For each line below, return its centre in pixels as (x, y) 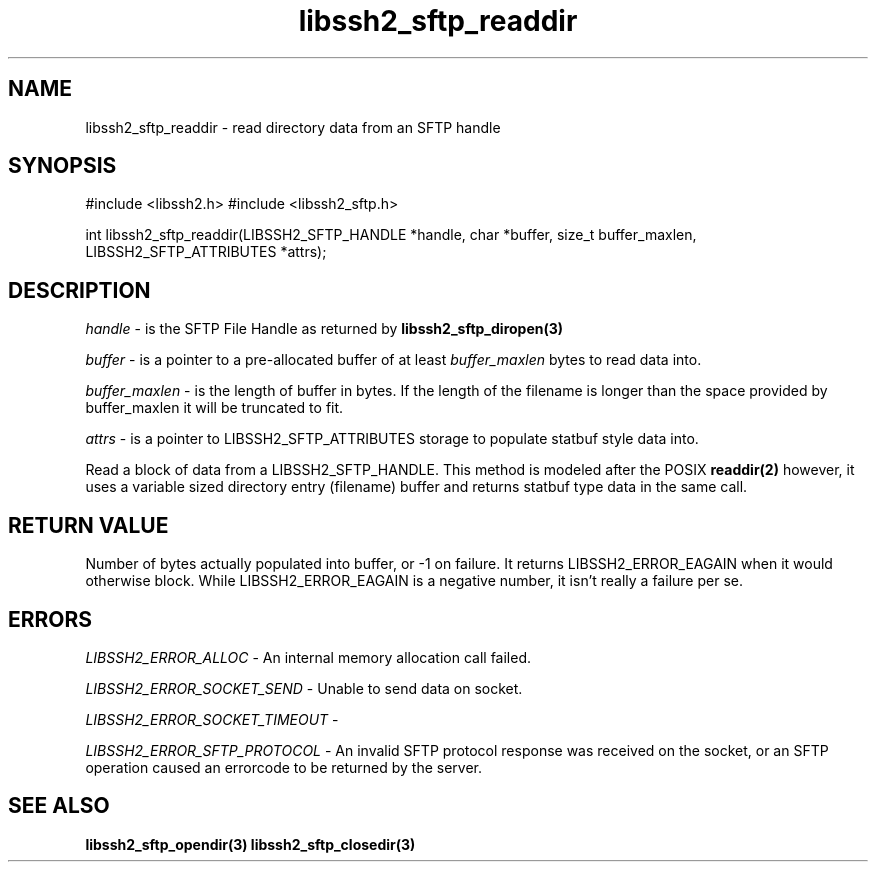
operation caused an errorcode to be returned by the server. (284, 767)
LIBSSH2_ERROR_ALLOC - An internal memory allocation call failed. (308, 657)
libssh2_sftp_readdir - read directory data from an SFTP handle (293, 127)
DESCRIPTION (79, 290)
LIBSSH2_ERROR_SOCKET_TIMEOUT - (212, 719)
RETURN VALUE (88, 525)
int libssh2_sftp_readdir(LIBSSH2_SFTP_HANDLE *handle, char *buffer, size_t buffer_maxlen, (391, 235)
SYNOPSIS (62, 166)
